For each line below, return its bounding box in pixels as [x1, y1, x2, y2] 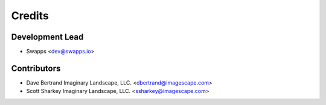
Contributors [11, 63, 61, 73]
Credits [11, 9, 50, 22]
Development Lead [11, 32, 84, 42]
